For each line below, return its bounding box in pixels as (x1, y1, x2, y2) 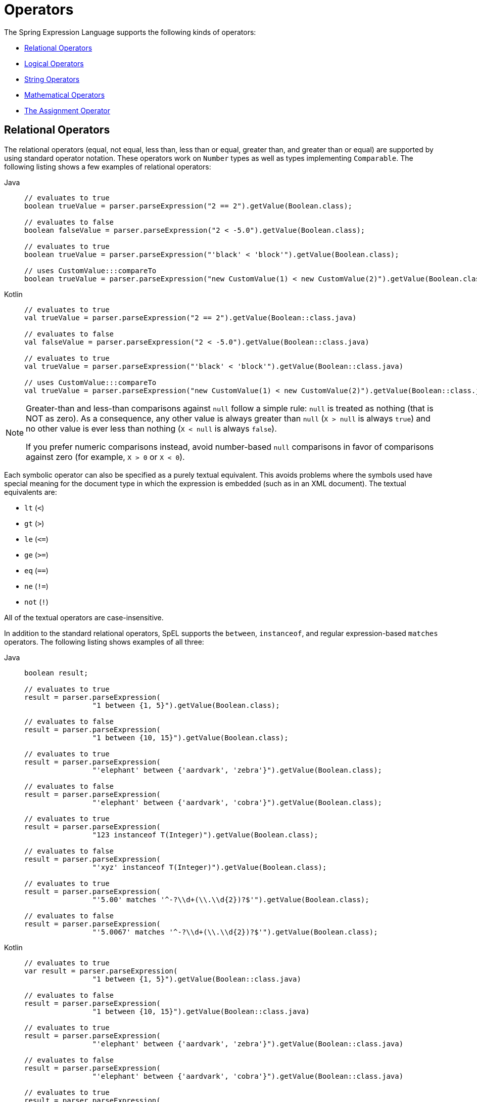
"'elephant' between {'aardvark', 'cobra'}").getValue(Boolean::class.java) (92, 1072, 404, 1080)
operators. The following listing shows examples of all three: (4, 637, 204, 646)
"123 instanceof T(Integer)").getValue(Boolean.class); (92, 830, 318, 839)
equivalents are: (4, 487, 57, 496)
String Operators (24, 74, 80, 83)
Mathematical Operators (24, 90, 105, 99)
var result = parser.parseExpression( (24, 966, 178, 975)
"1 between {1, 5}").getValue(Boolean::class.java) (92, 974, 301, 983)
